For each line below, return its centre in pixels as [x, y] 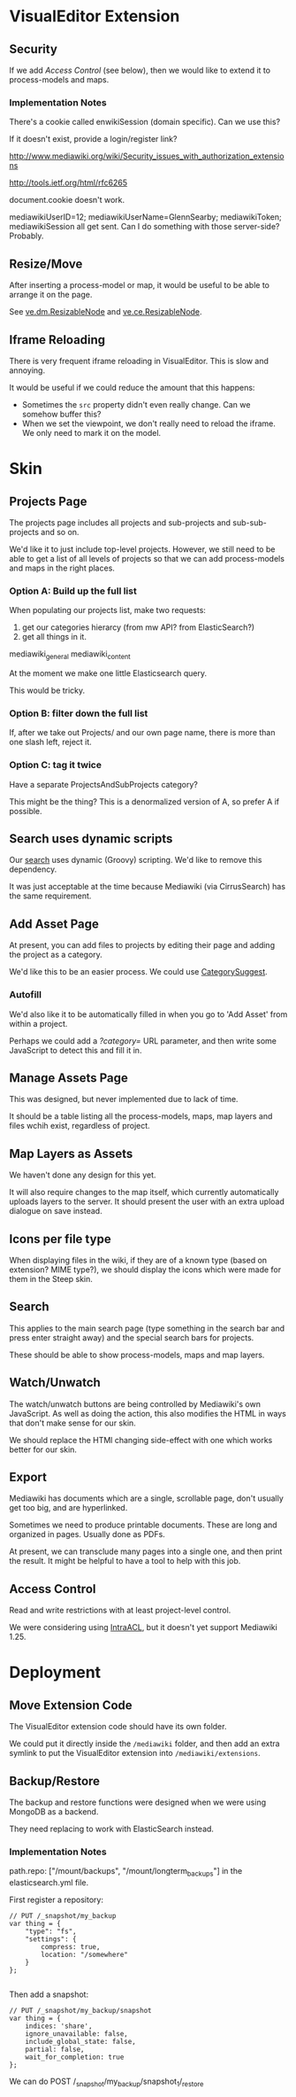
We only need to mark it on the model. [91, 432]
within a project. [38, 1023]
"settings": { [51, 1939]
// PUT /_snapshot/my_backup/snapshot [80, 2011]
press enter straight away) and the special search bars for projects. [132, 1337]
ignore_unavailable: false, [76, 2034]
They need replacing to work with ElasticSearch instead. [112, 1829]
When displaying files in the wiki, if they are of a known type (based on [138, 1260]
